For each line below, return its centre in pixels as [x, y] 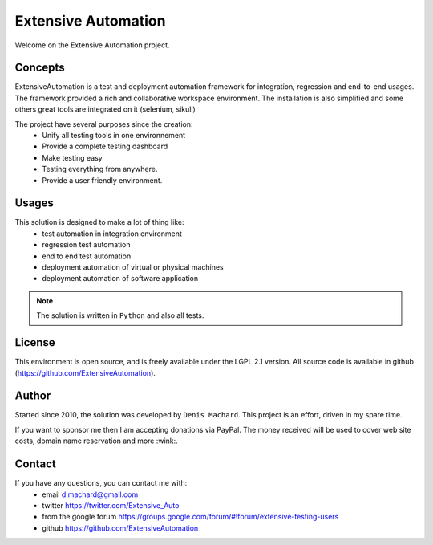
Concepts [40, 68]
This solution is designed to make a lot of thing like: [99, 222]
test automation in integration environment [112, 234]
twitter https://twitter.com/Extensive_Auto [111, 505]
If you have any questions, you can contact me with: [101, 483]
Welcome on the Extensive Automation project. [92, 45]
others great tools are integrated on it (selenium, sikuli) [105, 109]
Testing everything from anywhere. [100, 169]
